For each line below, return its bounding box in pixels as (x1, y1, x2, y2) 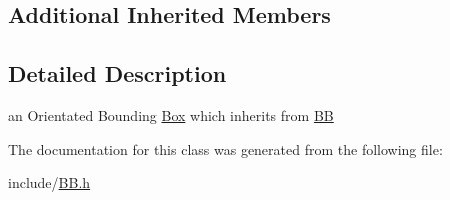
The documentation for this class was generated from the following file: (8, 138, 443, 159)
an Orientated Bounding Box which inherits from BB (8, 104, 334, 125)
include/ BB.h (8, 172, 91, 193)
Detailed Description (8, 58, 227, 89)
